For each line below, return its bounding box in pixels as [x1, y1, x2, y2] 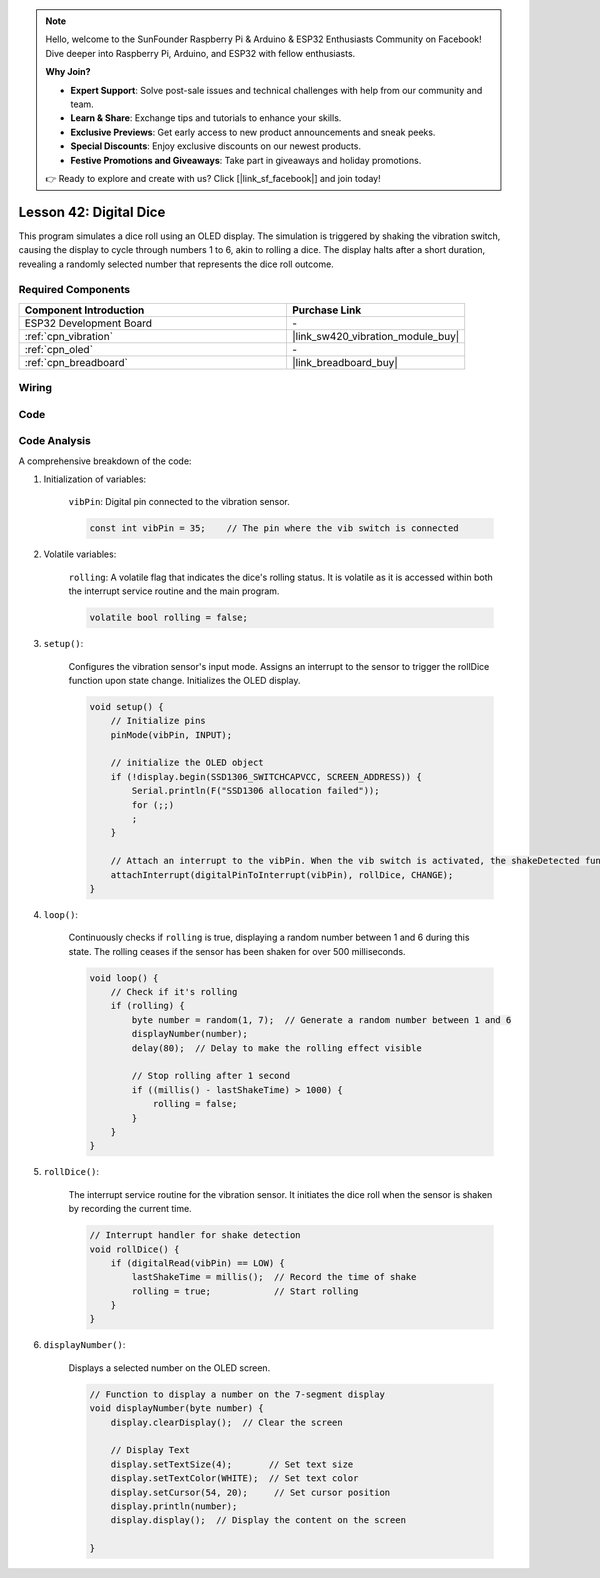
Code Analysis [18, 434, 92, 448]
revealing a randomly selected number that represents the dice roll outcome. [18, 258, 334, 270]
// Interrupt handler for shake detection [89, 1230, 301, 1241]
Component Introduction [24, 303, 145, 317]
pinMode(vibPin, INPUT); [110, 729, 233, 740]
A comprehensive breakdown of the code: [18, 455, 192, 467]
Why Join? [45, 66, 91, 78]
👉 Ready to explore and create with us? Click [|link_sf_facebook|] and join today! [45, 172, 381, 184]
